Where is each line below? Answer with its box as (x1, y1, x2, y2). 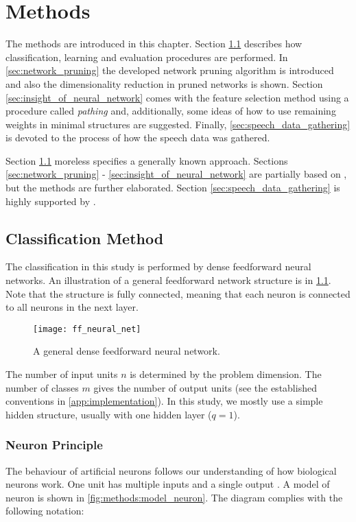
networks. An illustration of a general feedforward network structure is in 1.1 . (5, 273, 331, 287)
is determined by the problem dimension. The (130, 367, 322, 381)
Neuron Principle (5, 436, 103, 453)
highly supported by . (5, 193, 96, 208)
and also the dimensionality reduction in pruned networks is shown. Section (5, 76, 323, 91)
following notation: (5, 503, 84, 518)
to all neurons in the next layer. (5, 300, 139, 314)
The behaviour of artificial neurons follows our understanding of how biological (5, 463, 337, 477)
